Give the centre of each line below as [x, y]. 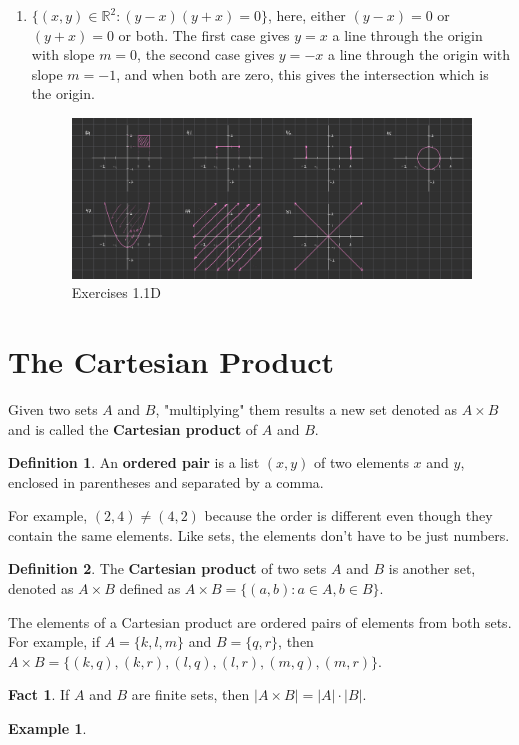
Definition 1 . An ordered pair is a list [134, 462]
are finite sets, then [190, 694]
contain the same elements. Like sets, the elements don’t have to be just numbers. [259, 534]
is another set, [432, 568]
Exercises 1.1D [116, 292]
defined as [150, 588]
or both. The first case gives [204, 34]
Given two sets [53, 408]
